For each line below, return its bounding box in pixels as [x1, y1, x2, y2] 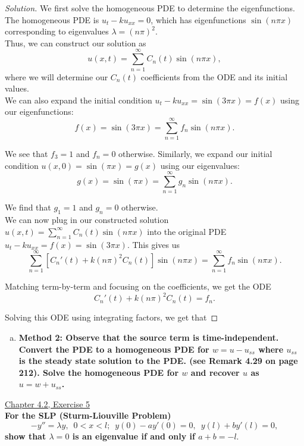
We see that [5, 147, 48, 159]
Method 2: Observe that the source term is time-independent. [18, 331, 279, 343]
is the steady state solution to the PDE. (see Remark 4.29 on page [18, 354, 298, 367]
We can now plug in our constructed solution [5, 213, 169, 226]
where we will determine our [5, 70, 108, 83]
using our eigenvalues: [160, 159, 240, 171]
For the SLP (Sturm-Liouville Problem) [5, 409, 171, 422]
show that [5, 430, 46, 442]
